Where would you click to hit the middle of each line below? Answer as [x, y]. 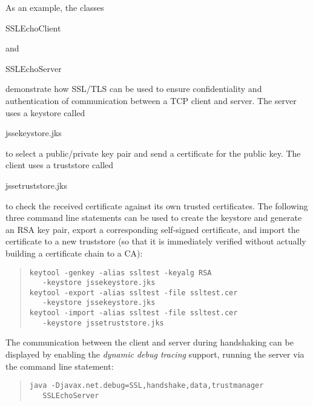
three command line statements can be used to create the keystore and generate [154, 218]
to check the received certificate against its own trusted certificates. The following [157, 205]
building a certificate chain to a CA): [74, 253]
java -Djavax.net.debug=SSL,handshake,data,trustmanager [147, 386]
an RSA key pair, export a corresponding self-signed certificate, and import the [153, 229]
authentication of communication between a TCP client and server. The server [151, 100]
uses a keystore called [45, 112]
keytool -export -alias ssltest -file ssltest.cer [133, 293]
